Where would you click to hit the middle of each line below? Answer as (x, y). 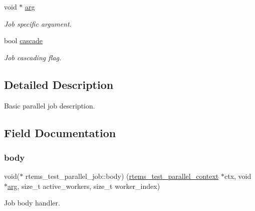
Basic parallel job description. (50, 105)
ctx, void (238, 176)
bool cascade (24, 40)
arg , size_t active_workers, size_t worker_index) (84, 186)
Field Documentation (60, 132)
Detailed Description (59, 84)
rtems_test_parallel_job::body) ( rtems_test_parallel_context (122, 176)
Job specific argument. (38, 23)
